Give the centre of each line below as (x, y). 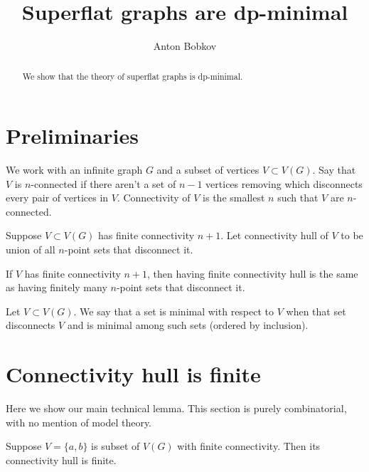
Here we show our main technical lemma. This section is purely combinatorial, (176, 408)
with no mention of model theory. (79, 422)
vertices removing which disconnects (284, 183)
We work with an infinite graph (74, 170)
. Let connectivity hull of (274, 235)
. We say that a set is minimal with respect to (174, 311)
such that (298, 198)
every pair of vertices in (57, 198)
